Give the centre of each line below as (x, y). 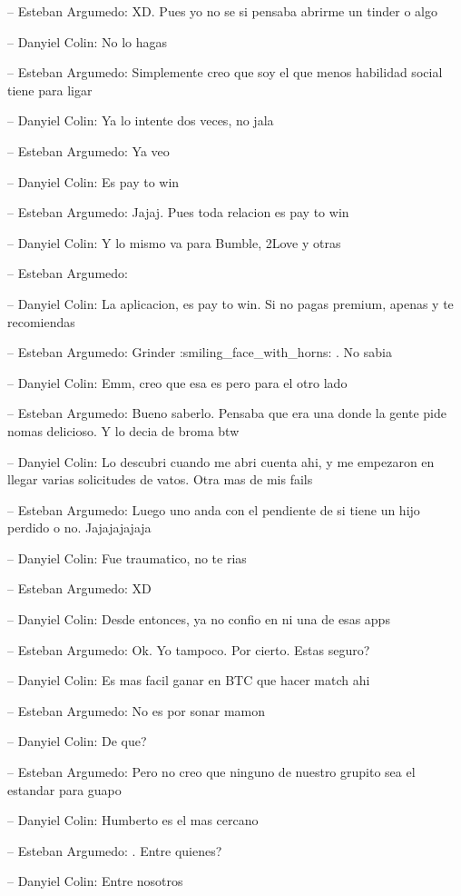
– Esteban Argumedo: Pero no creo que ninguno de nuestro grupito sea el (211, 772)
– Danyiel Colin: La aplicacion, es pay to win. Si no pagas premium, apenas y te (230, 303)
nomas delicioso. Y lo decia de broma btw (123, 430)
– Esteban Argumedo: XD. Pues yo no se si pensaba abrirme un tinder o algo (223, 11)
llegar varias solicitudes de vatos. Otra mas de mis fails (160, 479)
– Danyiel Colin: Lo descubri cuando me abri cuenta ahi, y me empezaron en (221, 461)
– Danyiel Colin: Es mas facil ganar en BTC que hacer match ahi (189, 680)
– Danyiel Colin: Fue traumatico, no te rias (127, 558)
